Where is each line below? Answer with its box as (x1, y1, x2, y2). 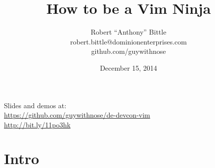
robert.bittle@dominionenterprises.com (70, 36, 187, 46)
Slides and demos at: (4, 100, 67, 110)
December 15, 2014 (100, 62, 157, 73)
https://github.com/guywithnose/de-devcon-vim (4, 110, 150, 120)
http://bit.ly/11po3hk (4, 119, 71, 129)
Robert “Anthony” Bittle (90, 27, 167, 37)
